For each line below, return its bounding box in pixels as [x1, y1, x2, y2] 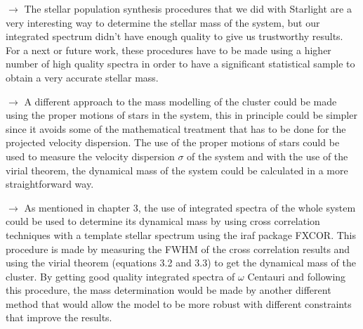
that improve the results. [6, 310, 112, 325]
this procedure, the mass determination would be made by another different [6, 283, 331, 297]
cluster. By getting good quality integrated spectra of [6, 269, 235, 283]
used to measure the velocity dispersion [6, 148, 175, 163]
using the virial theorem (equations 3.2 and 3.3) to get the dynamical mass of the [6, 255, 356, 270]
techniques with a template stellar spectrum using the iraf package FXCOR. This [6, 227, 357, 242]
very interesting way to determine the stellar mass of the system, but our [6, 15, 320, 30]
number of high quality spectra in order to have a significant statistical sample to [6, 56, 355, 71]
